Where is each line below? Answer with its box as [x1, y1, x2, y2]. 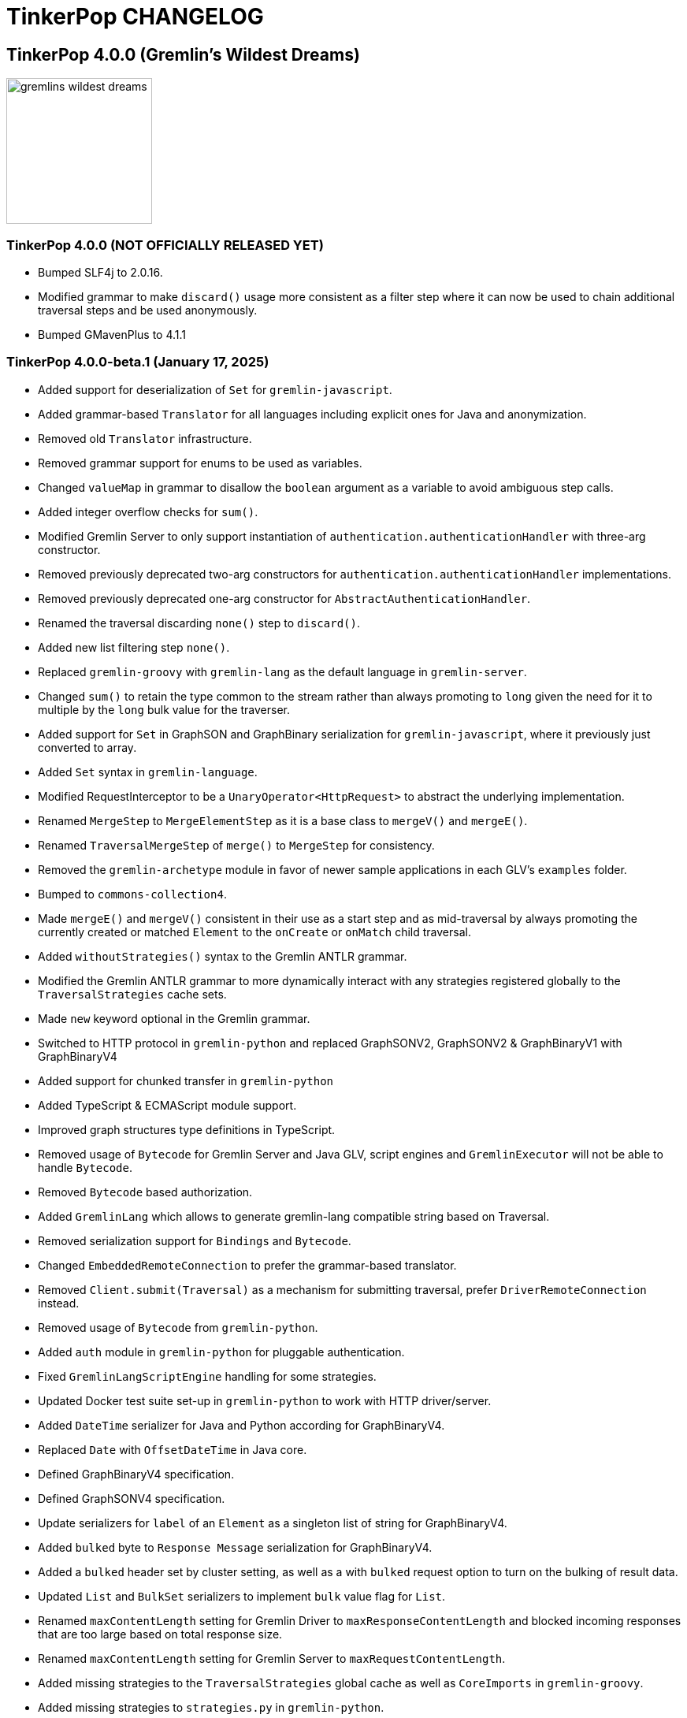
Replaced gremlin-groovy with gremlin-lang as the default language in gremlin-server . [38, 664, 527, 679]
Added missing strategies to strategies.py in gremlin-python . [38, 1700, 384, 1714]
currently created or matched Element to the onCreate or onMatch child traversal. [38, 924, 471, 939]
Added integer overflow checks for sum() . [38, 504, 258, 519]
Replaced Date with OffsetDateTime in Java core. [38, 1442, 307, 1456]
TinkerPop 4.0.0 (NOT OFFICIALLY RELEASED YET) [6, 236, 324, 253]
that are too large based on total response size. [38, 1627, 283, 1641]
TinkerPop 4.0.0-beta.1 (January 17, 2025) [6, 354, 269, 370]
